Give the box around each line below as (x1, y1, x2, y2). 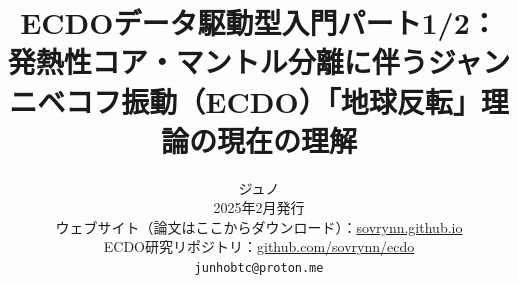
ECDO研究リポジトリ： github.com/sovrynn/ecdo (103, 236, 415, 257)
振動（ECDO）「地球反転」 (121, 80, 481, 121)
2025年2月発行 (213, 197, 305, 218)
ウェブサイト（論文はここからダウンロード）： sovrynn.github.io (55, 216, 463, 237)
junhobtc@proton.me (194, 261, 324, 276)
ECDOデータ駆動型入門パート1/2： (20, 2, 498, 43)
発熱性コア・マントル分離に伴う (7, 41, 428, 82)
